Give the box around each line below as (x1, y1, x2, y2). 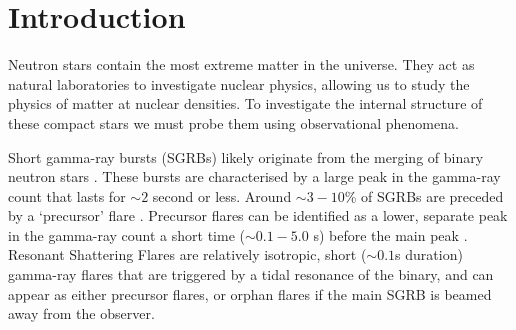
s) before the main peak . (313, 224, 468, 245)
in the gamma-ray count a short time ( (8, 224, 245, 245)
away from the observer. (8, 303, 155, 324)
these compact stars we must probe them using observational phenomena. (8, 112, 459, 133)
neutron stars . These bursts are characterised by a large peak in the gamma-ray (8, 166, 501, 187)
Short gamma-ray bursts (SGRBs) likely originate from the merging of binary (8, 146, 484, 167)
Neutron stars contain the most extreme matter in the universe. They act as (8, 54, 475, 75)
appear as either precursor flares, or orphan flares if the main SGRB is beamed (8, 283, 492, 304)
